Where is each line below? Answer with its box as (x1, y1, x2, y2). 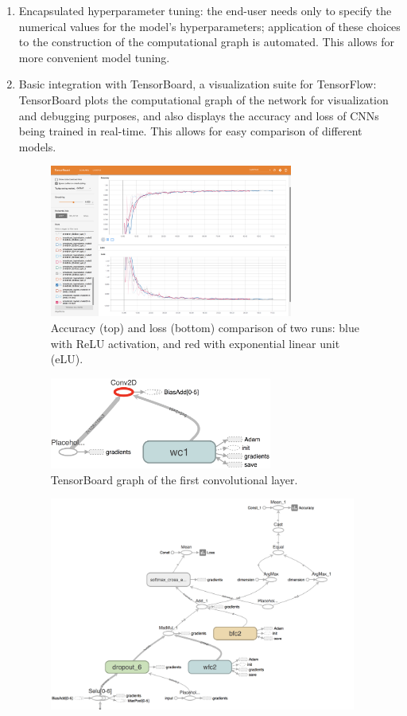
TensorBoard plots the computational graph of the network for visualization (18, 91, 389, 108)
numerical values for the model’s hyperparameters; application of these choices (18, 18, 401, 34)
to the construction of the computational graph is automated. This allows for (18, 33, 394, 50)
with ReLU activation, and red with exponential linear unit (50, 335, 340, 351)
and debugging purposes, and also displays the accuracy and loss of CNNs (18, 107, 379, 123)
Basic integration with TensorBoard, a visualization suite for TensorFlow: (18, 76, 377, 92)
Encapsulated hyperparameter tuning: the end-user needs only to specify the (18, 2, 392, 18)
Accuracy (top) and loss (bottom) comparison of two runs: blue (50, 319, 359, 335)
